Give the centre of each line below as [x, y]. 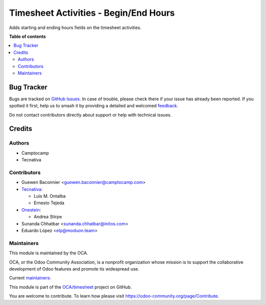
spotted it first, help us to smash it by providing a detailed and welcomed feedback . [94, 106]
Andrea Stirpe [48, 217]
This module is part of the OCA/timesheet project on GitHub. [70, 287]
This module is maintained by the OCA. [49, 253]
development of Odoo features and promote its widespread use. [74, 269]
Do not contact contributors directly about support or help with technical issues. [90, 115]
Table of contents [28, 36]
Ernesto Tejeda [49, 203]
